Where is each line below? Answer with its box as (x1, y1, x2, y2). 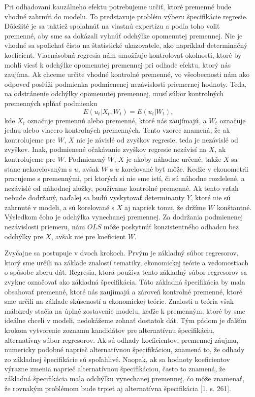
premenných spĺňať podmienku (4, 98, 97, 108)
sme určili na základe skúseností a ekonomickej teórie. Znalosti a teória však (4, 296, 234, 306)
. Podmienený (64, 153, 105, 164)
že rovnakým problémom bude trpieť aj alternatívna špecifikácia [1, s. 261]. (4, 383, 231, 393)
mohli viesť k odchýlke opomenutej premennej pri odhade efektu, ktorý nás (4, 59, 231, 70)
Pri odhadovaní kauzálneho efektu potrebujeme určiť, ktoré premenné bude (4, 1, 231, 11)
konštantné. (217, 202, 252, 212)
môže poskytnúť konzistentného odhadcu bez (103, 221, 239, 232)
